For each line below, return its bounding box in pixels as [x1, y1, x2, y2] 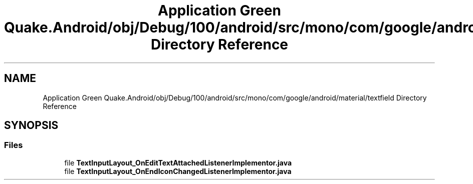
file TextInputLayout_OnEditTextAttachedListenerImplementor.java [64, 158, 292, 167]
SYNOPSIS [4, 119, 59, 132]
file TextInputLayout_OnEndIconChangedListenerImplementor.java [64, 166, 292, 175]
